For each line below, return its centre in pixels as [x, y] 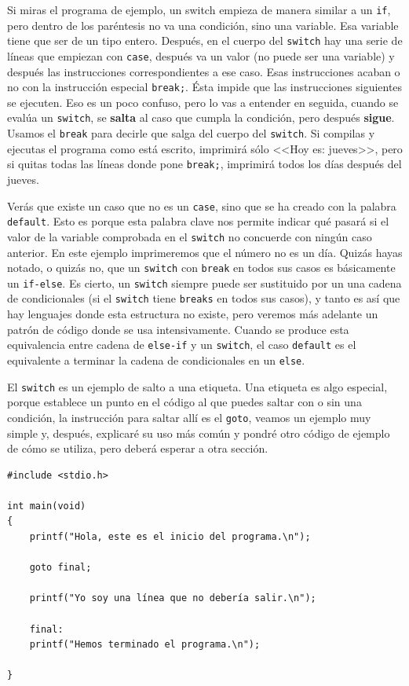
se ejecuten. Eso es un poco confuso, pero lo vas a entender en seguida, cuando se [203, 102]
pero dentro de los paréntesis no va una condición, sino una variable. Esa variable [203, 25]
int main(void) [47, 506]
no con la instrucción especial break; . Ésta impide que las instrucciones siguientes [205, 87]
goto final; [60, 568]
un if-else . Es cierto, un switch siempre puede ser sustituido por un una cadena [204, 282]
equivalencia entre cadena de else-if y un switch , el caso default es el [182, 345]
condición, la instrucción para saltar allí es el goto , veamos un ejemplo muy [189, 417]
